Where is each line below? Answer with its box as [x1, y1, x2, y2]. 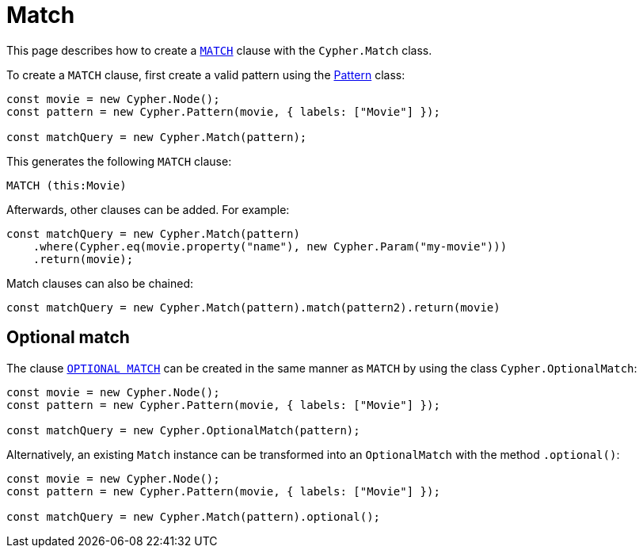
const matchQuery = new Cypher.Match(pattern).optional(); [6, 510, 381, 523]
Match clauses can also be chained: [6, 276, 193, 290]
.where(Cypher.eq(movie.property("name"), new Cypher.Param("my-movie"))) [32, 239, 508, 253]
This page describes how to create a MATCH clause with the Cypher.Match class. [6, 43, 432, 57]
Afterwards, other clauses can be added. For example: [6, 202, 290, 216]
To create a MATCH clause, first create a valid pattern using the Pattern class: [6, 67, 405, 82]
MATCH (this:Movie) [6, 178, 127, 192]
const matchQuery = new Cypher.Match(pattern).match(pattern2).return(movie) [6, 300, 500, 314]
